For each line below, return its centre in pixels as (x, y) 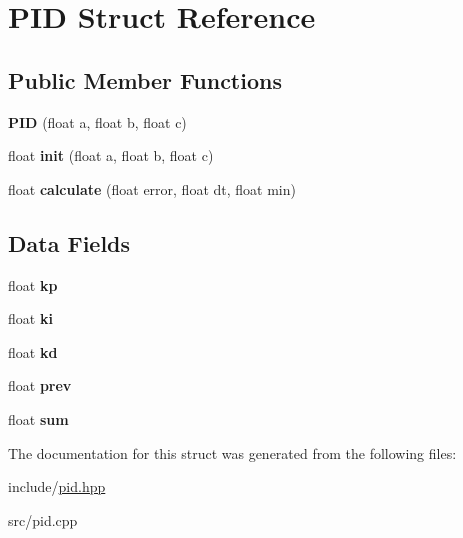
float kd (33, 351)
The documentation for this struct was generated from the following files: (232, 452)
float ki (30, 318)
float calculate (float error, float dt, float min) (152, 188)
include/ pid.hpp (57, 486)
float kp (33, 284)
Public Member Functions (145, 79)
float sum (38, 418)
